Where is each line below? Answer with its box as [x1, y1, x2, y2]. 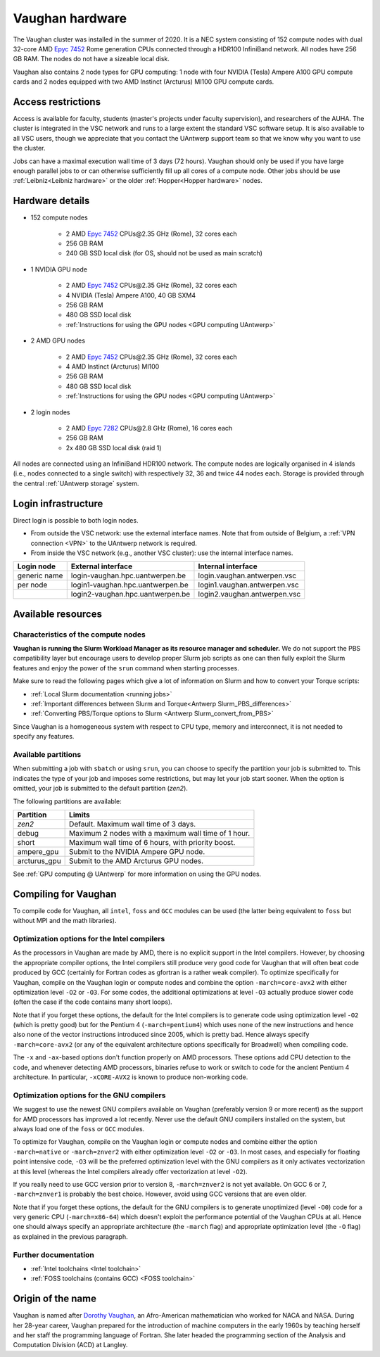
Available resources [13, 608, 102, 620]
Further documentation [13, 1249, 94, 1259]
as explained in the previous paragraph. [13, 1232, 128, 1241]
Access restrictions [13, 96, 101, 108]
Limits [69, 810, 91, 820]
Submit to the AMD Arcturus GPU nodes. [69, 855, 204, 865]
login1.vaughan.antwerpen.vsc [198, 580, 299, 590]
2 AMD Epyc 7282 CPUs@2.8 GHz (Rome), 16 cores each [65, 423, 233, 432]
